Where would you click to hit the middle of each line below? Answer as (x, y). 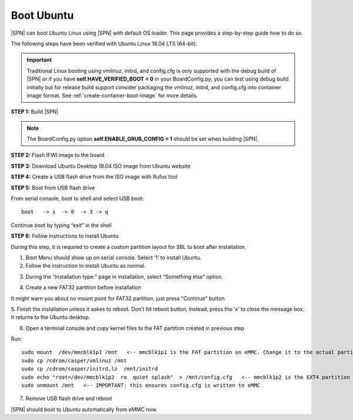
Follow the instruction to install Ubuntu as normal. (86, 266)
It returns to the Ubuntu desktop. (51, 317)
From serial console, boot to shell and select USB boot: (77, 199)
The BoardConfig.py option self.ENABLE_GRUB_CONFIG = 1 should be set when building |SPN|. (143, 139)
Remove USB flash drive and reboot (69, 399)
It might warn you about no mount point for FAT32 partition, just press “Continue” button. (119, 298)
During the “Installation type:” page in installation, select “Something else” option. (124, 276)
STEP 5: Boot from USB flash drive (53, 188)
